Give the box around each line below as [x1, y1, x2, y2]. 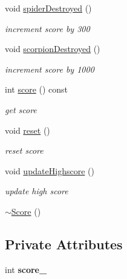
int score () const [5, 83, 68, 96]
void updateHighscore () [5, 164, 94, 177]
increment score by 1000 [5, 62, 94, 75]
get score [5, 103, 37, 116]
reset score [5, 144, 44, 157]
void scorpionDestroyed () [5, 42, 100, 55]
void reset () [5, 123, 50, 136]
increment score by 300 [5, 22, 90, 34]
